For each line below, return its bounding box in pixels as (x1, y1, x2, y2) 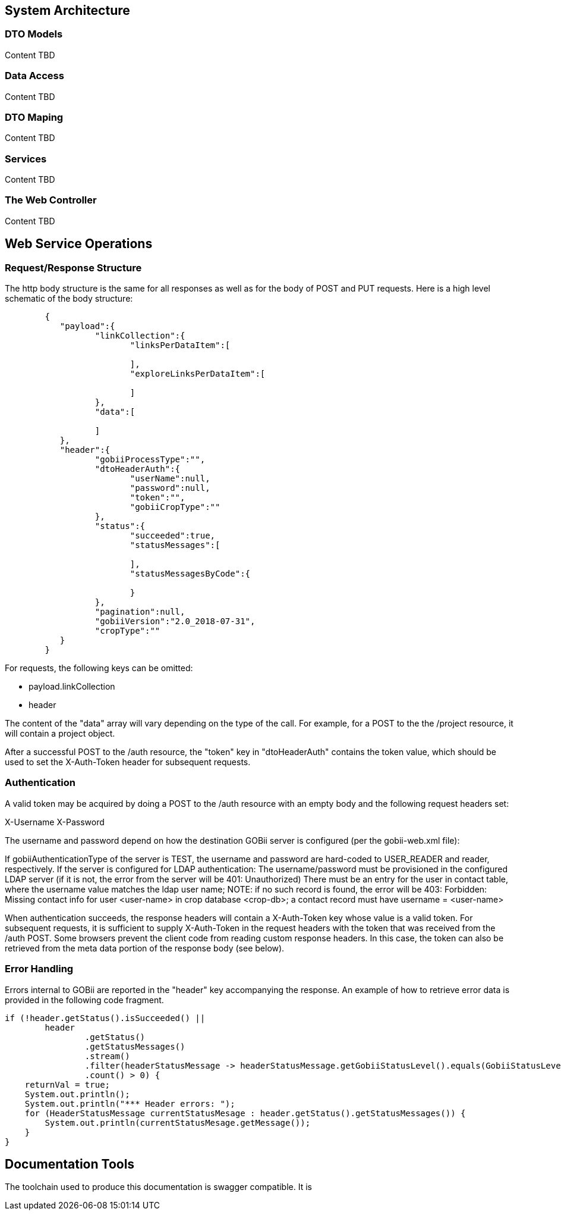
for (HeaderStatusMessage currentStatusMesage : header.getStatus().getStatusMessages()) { (24, 1108, 466, 1118)
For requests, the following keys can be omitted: (5, 663, 193, 674)
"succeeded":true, (130, 531, 216, 541)
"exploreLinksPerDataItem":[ (130, 369, 266, 379)
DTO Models (5, 28, 63, 40)
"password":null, (130, 483, 210, 493)
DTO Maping (5, 111, 64, 123)
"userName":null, (130, 474, 210, 484)
